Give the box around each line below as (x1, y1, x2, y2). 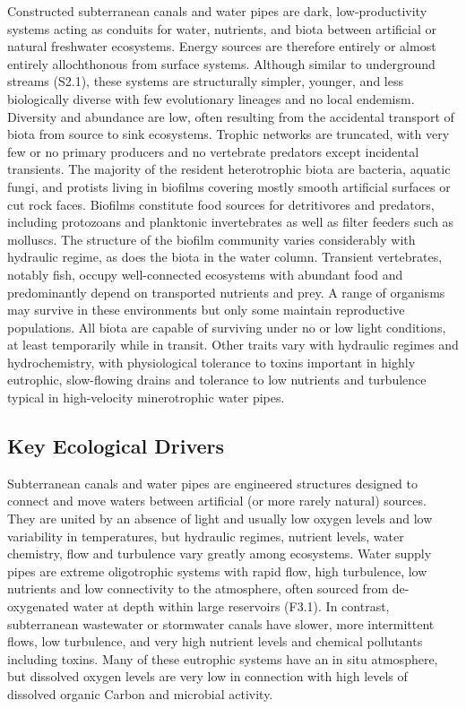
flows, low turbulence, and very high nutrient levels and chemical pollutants (7, 632, 423, 651)
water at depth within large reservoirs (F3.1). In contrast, (73, 597, 390, 616)
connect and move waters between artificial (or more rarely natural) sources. (7, 491, 427, 510)
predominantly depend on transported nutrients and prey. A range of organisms (7, 282, 445, 301)
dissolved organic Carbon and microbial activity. (7, 684, 273, 703)
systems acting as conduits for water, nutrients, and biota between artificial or (7, 19, 436, 38)
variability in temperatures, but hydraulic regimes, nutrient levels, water (7, 526, 404, 545)
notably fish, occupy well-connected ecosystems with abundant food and (7, 264, 403, 283)
